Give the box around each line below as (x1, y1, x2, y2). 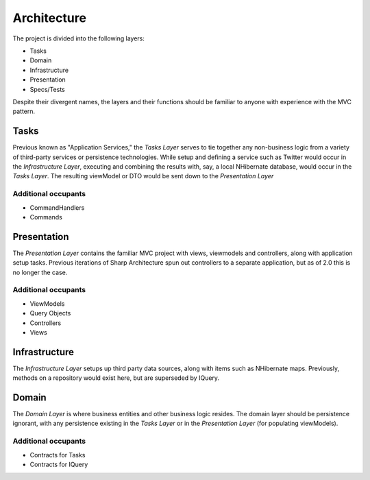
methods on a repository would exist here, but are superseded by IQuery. (12, 374, 219, 382)
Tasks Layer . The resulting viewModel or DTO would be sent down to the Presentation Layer (12, 172, 274, 180)
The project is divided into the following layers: (12, 34, 145, 43)
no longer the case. (12, 268, 68, 276)
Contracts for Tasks (29, 451, 86, 459)
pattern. (12, 107, 36, 116)
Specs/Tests (29, 85, 65, 93)
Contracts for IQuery (29, 460, 88, 469)
